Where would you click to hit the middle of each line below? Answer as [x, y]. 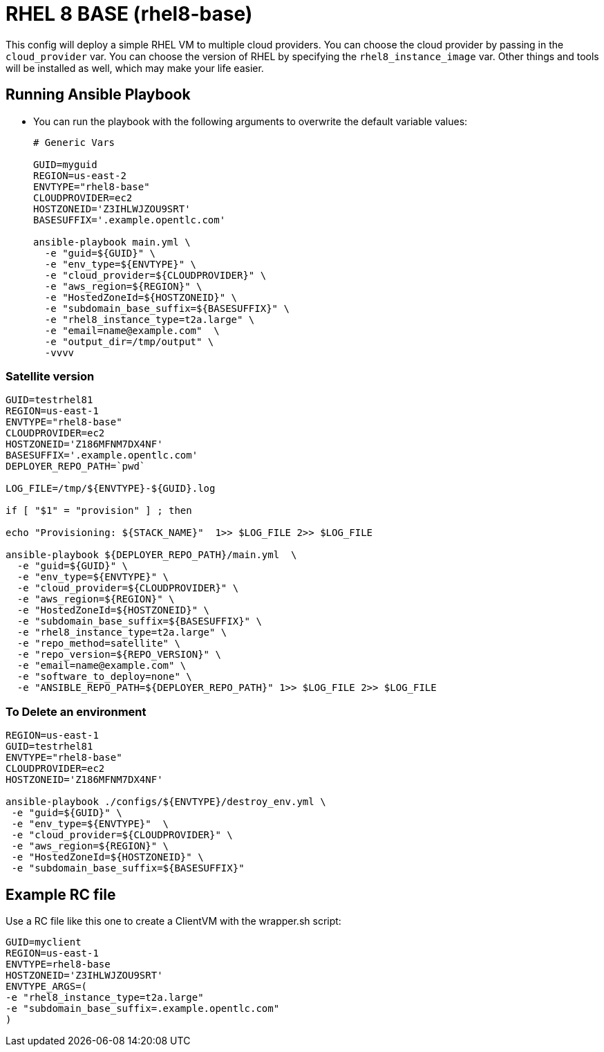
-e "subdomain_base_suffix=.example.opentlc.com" [143, 1008]
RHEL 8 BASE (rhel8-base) [129, 14]
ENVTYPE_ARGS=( [47, 986]
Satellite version [50, 376]
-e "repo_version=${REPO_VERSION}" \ [119, 655]
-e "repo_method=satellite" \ [98, 644]
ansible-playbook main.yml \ [112, 242]
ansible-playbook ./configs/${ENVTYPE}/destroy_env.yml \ [166, 802]
